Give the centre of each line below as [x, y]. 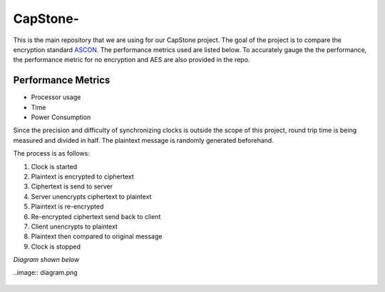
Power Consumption [61, 117]
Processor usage [56, 97]
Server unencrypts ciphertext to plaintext [91, 196]
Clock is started [54, 166]
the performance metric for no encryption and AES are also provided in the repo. [132, 60]
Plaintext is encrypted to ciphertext [83, 176]
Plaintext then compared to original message [97, 236]
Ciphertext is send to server [72, 186]
